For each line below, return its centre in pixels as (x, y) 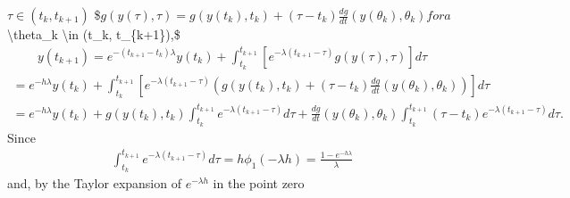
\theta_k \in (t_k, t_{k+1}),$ (94, 34)
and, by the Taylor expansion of (94, 183)
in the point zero (259, 183)
